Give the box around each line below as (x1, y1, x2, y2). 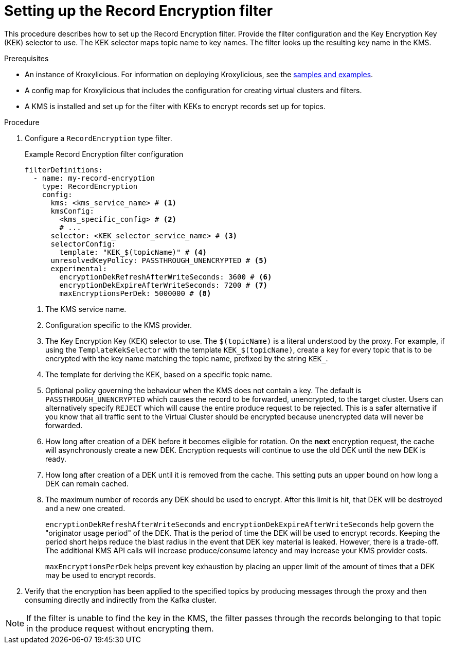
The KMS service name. (45, 304, 127, 313)
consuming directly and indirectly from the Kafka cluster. (25, 595, 217, 604)
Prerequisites (4, 54, 49, 63)
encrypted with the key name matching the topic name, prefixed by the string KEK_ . (45, 354, 328, 363)
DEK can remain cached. (45, 479, 129, 488)
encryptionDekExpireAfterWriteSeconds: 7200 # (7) (59, 281, 268, 289)
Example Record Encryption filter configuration (25, 149, 184, 159)
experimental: (50, 264, 107, 273)
